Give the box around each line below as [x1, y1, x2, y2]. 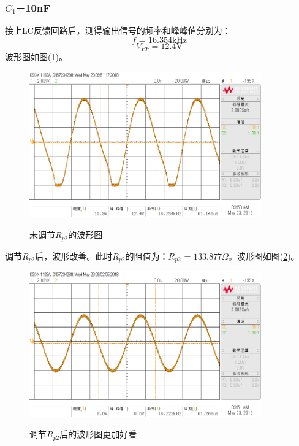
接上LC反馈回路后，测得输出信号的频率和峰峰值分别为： [5, 24, 231, 37]
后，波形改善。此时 [35, 249, 113, 262]
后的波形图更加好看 [59, 428, 137, 440]
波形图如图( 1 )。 [5, 50, 67, 63]
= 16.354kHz [138, 36, 187, 45]
